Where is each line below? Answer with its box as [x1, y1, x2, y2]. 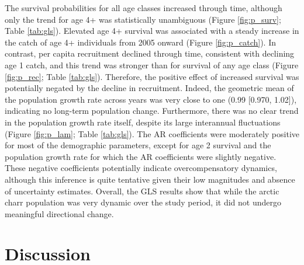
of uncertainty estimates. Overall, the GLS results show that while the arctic [5, 184, 279, 197]
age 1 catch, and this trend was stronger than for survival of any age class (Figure [5, 58, 299, 71]
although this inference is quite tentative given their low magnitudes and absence [5, 173, 295, 185]
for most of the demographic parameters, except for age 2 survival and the [5, 139, 271, 151]
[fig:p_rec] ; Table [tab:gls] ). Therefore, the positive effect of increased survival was [5, 70, 299, 82]
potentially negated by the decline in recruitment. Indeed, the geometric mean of [5, 82, 294, 94]
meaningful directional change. [5, 207, 114, 219]
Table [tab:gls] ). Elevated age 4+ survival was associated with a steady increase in [5, 25, 299, 37]
